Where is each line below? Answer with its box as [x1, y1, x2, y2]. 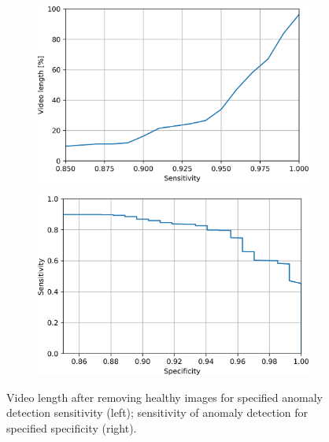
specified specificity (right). [6, 419, 137, 436]
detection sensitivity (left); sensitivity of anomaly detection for [6, 404, 309, 421]
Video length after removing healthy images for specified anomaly [6, 388, 323, 405]
